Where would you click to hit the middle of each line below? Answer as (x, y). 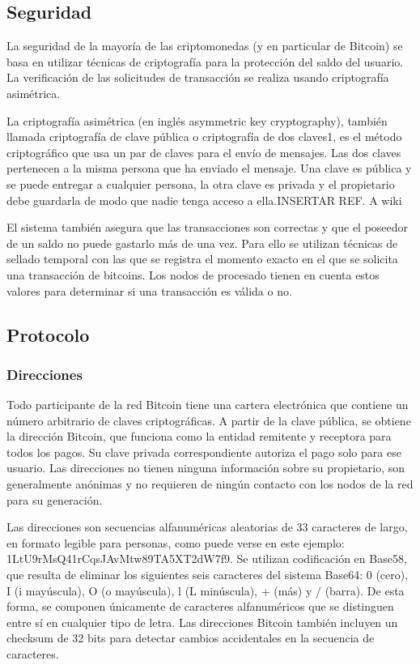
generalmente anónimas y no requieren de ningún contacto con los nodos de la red (210, 484)
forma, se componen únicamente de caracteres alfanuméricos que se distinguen (200, 606)
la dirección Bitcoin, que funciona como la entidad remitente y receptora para (199, 436)
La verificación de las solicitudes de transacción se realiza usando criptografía (198, 77)
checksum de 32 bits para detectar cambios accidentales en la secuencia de (191, 638)
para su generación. (55, 499)
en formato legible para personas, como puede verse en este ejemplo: (176, 542)
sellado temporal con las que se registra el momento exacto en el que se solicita (202, 259)
